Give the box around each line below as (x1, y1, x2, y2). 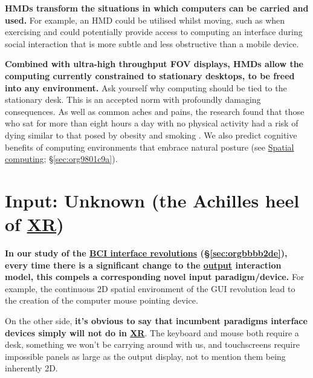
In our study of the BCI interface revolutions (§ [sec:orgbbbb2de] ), (5, 247, 288, 259)
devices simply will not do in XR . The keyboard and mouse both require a (5, 326, 299, 339)
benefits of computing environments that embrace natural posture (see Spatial (5, 140, 294, 153)
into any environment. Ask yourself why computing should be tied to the (5, 81, 287, 94)
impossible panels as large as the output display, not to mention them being (5, 350, 286, 362)
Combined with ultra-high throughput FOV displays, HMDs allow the (5, 57, 303, 70)
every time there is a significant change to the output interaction (5, 258, 282, 271)
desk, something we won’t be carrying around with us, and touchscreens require (5, 338, 300, 351)
